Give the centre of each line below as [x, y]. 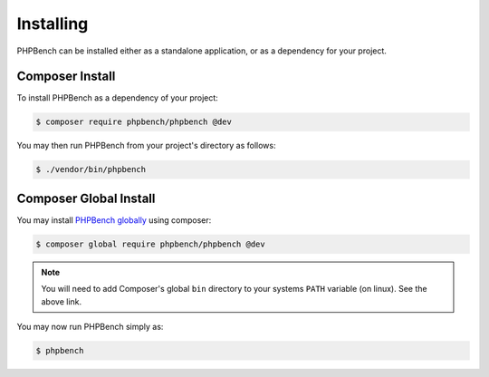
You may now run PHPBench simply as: [90, 327]
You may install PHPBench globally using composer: [114, 220]
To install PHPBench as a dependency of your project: [118, 98]
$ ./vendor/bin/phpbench [91, 169]
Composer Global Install [86, 198]
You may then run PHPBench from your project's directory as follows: [146, 146]
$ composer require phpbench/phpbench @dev [134, 122]
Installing [53, 24]
